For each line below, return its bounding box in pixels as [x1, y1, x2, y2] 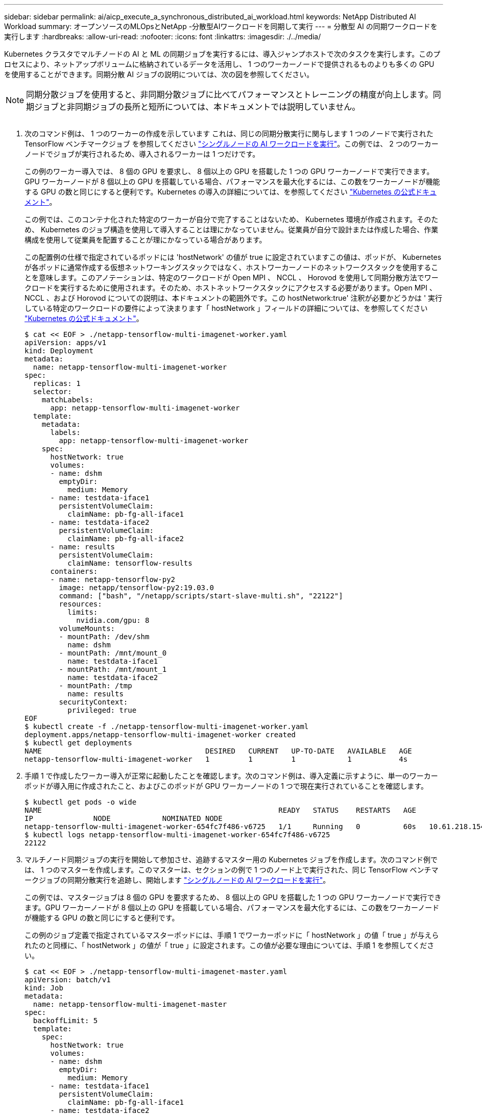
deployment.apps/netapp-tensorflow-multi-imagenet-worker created [25, 731, 296, 739]
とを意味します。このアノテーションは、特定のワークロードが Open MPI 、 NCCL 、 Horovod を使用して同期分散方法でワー [25, 273, 439, 282]
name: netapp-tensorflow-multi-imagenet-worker [33, 363, 227, 371]
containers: [50, 567, 98, 575]
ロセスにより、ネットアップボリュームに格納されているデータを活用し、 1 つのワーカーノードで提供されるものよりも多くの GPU [4, 60, 435, 68]
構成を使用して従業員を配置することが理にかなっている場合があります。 [25, 235, 267, 244]
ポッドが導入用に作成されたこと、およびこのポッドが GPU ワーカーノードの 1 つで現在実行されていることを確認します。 [25, 782, 428, 790]
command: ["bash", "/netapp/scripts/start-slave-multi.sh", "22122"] [59, 592, 343, 600]
